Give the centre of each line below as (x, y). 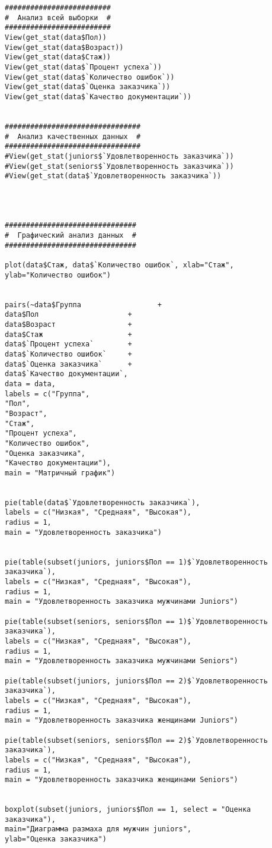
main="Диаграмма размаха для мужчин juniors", (98, 829)
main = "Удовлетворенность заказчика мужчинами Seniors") (121, 661)
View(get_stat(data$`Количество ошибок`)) (90, 77)
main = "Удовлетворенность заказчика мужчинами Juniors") (121, 602)
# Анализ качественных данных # (73, 136)
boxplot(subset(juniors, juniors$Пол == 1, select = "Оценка (128, 810)
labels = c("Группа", (47, 394)
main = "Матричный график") (60, 473)
